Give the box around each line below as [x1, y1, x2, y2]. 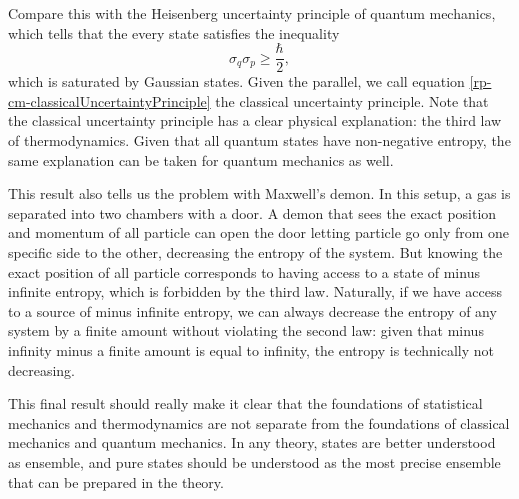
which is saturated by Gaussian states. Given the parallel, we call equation [8, 71, 465, 92]
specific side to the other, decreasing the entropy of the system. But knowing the [8, 242, 503, 262]
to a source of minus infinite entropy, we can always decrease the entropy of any [8, 300, 497, 321]
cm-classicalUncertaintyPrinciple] [8, 90, 211, 111]
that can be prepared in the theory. [8, 471, 224, 492]
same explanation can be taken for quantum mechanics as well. [8, 149, 394, 170]
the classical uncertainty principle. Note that [215, 90, 489, 111]
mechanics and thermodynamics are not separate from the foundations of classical [8, 412, 510, 433]
